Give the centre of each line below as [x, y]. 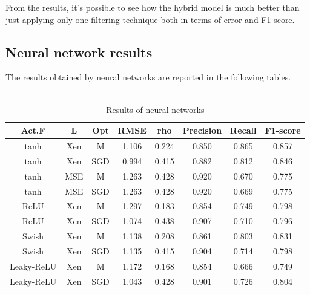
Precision [202, 130]
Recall [243, 130]
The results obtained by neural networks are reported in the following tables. [148, 77]
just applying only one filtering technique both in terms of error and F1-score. [150, 19]
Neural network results [79, 52]
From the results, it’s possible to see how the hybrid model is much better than [153, 7]
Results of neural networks [155, 109]
